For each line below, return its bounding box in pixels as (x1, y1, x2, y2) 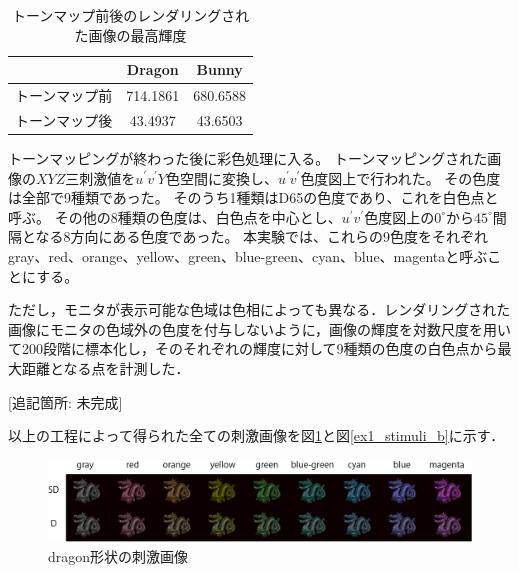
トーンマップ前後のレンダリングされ (11, 5, 250, 25)
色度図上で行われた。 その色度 (300, 167, 501, 188)
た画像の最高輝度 (74, 24, 187, 45)
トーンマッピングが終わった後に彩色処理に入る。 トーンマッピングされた (8, 147, 488, 168)
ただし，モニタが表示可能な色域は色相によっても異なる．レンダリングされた (8, 299, 511, 320)
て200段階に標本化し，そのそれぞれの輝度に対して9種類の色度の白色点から (8, 338, 498, 359)
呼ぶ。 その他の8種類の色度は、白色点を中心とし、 (8, 206, 342, 227)
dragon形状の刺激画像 (48, 545, 189, 566)
